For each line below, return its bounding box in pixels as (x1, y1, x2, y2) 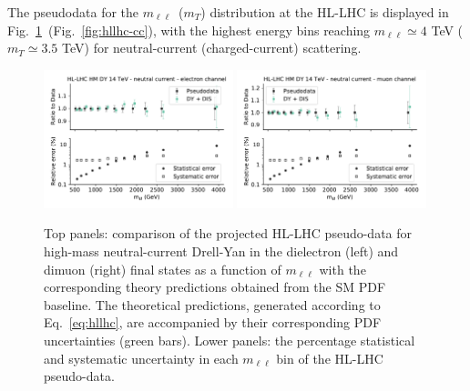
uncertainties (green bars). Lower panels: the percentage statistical (44, 331, 415, 350)
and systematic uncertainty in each (44, 348, 239, 367)
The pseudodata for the (7, 3, 139, 21)
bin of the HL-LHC (276, 348, 383, 367)
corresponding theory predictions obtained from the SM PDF (44, 277, 386, 296)
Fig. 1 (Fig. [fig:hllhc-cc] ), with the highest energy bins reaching (7, 20, 371, 39)
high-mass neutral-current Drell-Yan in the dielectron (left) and (44, 242, 399, 261)
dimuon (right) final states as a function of (44, 259, 281, 278)
